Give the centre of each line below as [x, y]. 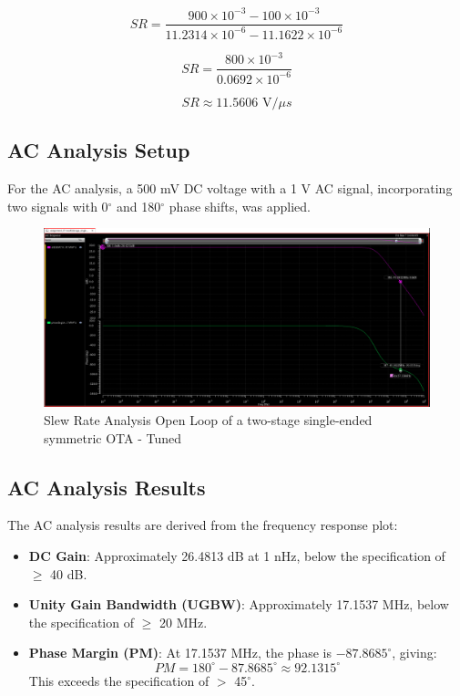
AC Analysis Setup [99, 150]
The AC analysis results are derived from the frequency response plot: [203, 525]
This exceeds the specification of [119, 680]
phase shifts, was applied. [240, 206]
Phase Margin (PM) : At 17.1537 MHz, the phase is [180, 653]
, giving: [414, 653]
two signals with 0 [58, 206]
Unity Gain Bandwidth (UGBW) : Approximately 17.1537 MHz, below [239, 604]
